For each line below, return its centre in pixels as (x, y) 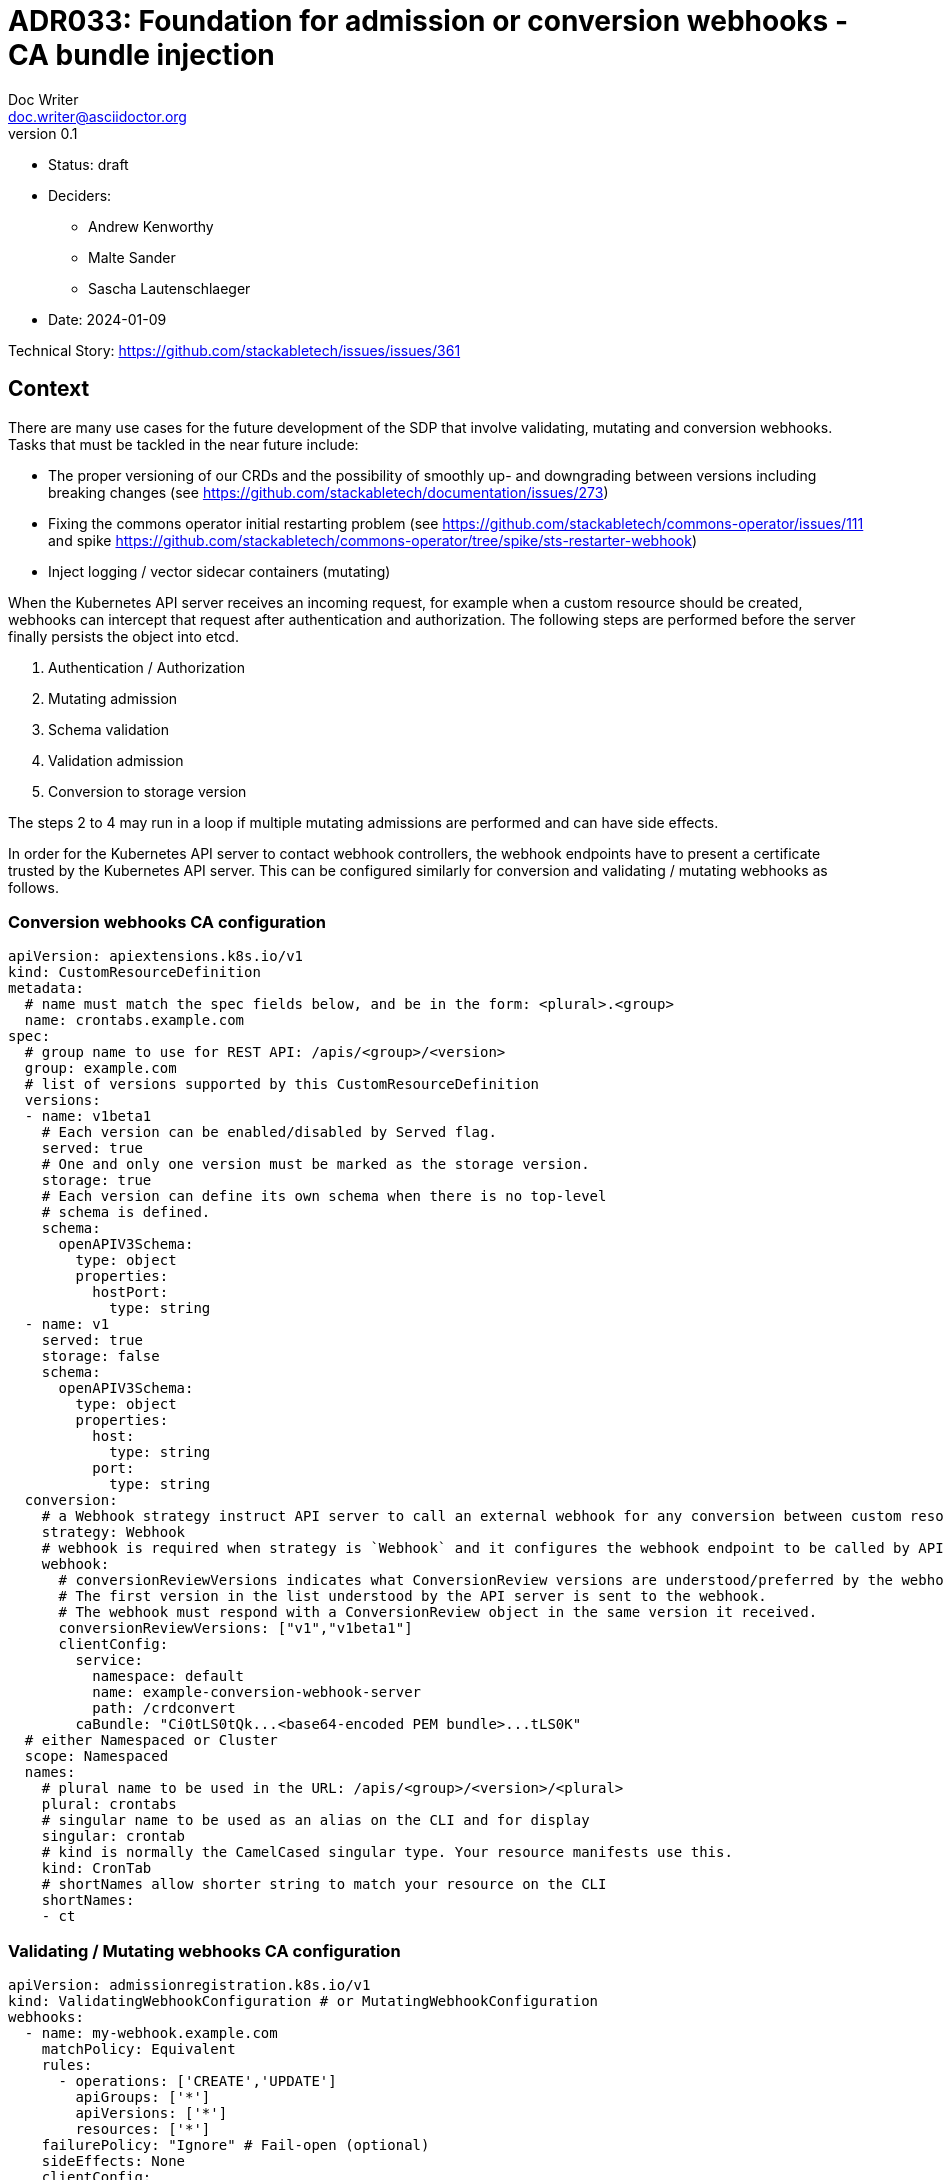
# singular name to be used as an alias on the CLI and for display (315, 1820)
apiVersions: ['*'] (151, 2113)
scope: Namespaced (96, 1756)
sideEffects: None (113, 2161)
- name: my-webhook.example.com (151, 2033)
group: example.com (100, 1068)
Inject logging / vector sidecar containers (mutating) (219, 571)
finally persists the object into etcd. (123, 636)
